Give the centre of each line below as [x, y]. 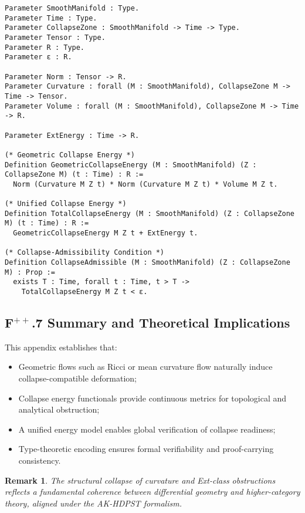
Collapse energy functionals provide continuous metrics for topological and [152, 398]
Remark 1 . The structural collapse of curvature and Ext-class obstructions [140, 480]
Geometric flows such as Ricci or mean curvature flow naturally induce [145, 367]
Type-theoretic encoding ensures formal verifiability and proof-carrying [146, 449]
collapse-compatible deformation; [77, 378]
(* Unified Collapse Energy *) [66, 204]
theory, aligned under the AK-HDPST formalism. [93, 503]
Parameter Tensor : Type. [55, 37]
